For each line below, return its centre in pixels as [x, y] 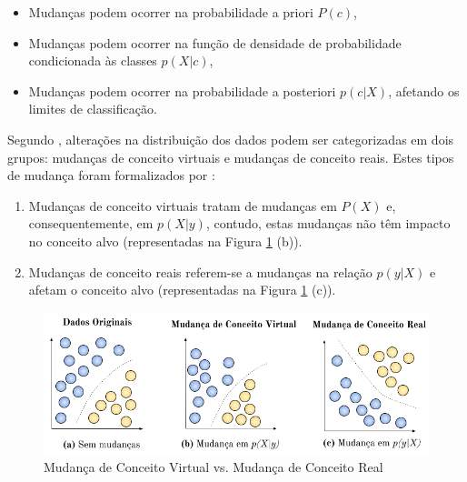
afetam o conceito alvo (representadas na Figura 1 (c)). [182, 290]
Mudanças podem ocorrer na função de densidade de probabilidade [215, 42]
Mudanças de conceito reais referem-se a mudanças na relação [200, 271]
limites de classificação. [93, 109]
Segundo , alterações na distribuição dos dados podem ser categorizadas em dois [231, 139]
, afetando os [424, 90]
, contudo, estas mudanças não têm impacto [328, 223]
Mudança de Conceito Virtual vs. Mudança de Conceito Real [214, 467]
